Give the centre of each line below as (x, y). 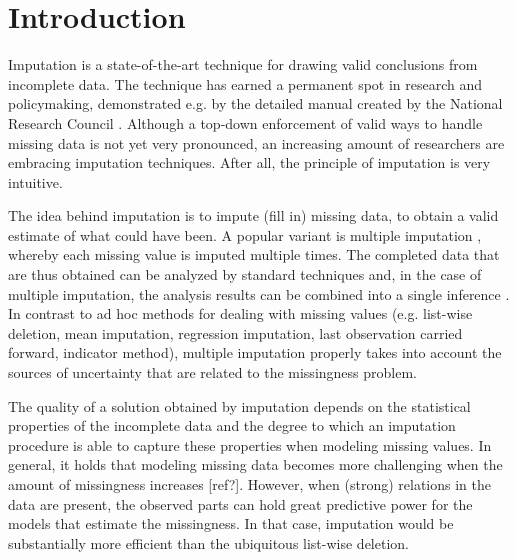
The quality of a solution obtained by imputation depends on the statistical (239, 405)
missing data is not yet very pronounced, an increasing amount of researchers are (256, 142)
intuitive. (35, 181)
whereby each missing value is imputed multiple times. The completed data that (254, 254)
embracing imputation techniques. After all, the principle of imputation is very (249, 162)
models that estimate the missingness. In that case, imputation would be (231, 523)
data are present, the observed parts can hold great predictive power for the (240, 503)
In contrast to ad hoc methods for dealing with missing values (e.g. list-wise (240, 313)
